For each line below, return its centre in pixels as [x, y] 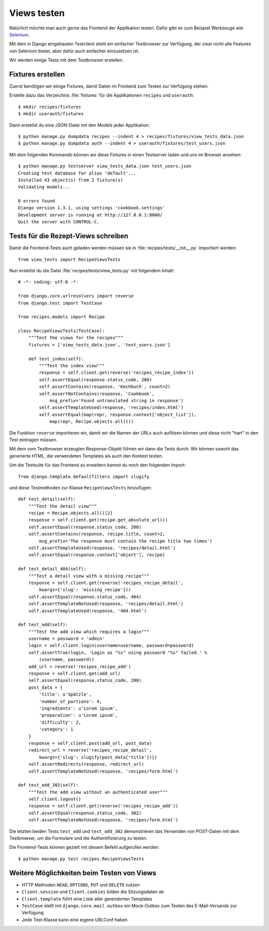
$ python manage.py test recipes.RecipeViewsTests [81, 859]
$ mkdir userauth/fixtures [51, 114]
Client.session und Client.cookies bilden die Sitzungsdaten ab [93, 892]
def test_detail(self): [47, 499]
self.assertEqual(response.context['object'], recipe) [97, 555]
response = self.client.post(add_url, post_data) [90, 743]
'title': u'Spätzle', [66, 695]
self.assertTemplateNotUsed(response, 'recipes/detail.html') [106, 604]
